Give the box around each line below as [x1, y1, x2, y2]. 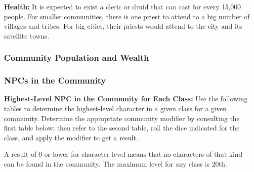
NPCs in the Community [4, 74, 106, 86]
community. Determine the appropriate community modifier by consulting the [4, 113, 240, 123]
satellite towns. [4, 30, 49, 41]
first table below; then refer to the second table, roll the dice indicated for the [4, 123, 240, 133]
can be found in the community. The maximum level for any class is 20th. [4, 159, 227, 169]
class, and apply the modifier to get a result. [4, 132, 138, 142]
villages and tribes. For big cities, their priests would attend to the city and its [4, 21, 242, 31]
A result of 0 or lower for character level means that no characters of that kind [4, 149, 243, 159]
